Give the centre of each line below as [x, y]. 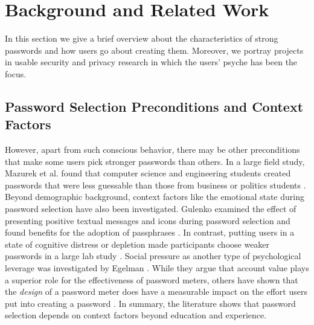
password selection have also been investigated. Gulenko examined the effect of [151, 209]
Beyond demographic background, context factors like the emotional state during [155, 197]
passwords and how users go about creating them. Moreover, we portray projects [154, 50]
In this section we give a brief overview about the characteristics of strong [142, 38]
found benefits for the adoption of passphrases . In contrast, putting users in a [150, 232]
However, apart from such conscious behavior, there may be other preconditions [152, 150]
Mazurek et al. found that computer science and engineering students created [148, 173]
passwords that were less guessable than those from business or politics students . [155, 185]
